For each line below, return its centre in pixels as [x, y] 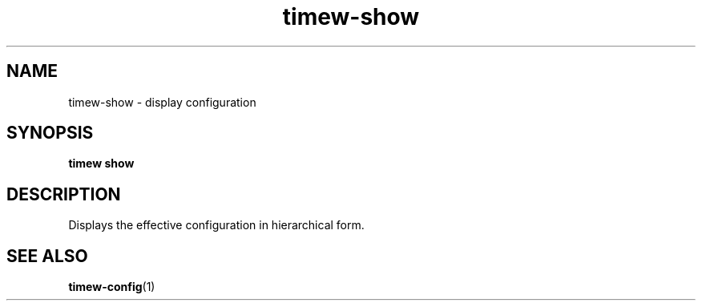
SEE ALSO [47, 256]
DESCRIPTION [64, 194]
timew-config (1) [112, 287]
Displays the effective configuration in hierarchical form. [216, 225]
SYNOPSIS [50, 133]
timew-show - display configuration [162, 102]
